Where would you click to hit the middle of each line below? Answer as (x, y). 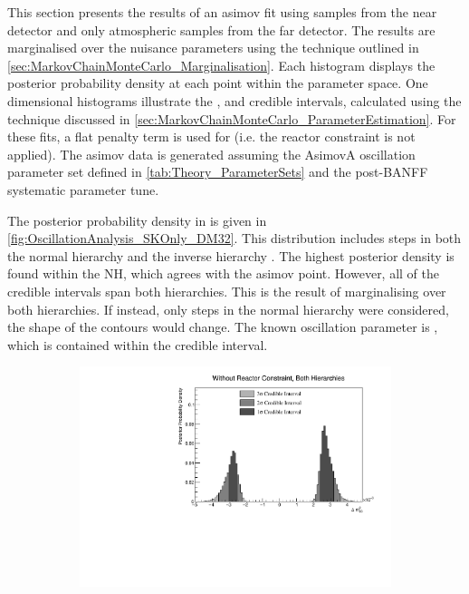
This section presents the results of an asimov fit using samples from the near (222, 12)
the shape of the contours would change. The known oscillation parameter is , (223, 327)
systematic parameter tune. (83, 189)
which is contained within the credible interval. (138, 344)
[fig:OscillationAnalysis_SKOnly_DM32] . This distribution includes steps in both (234, 238)
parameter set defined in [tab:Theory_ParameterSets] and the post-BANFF (218, 172)
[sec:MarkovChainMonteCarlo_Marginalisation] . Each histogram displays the (221, 65)
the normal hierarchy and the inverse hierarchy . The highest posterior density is (231, 255)
